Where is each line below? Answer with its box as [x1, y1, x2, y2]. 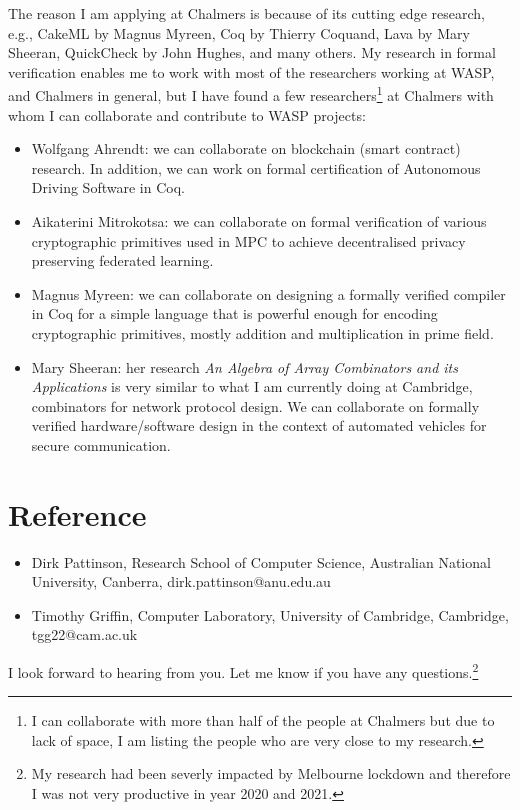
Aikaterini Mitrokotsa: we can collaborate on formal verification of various [31, 211, 487, 231]
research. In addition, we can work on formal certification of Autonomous [31, 157, 481, 178]
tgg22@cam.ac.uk [31, 624, 138, 645]
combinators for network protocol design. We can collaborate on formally [31, 395, 480, 416]
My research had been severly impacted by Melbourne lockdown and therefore [31, 763, 511, 784]
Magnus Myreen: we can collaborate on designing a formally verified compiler [31, 283, 506, 304]
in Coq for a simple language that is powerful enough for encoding [31, 303, 438, 324]
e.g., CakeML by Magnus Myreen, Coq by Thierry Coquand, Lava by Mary [8, 22, 470, 43]
